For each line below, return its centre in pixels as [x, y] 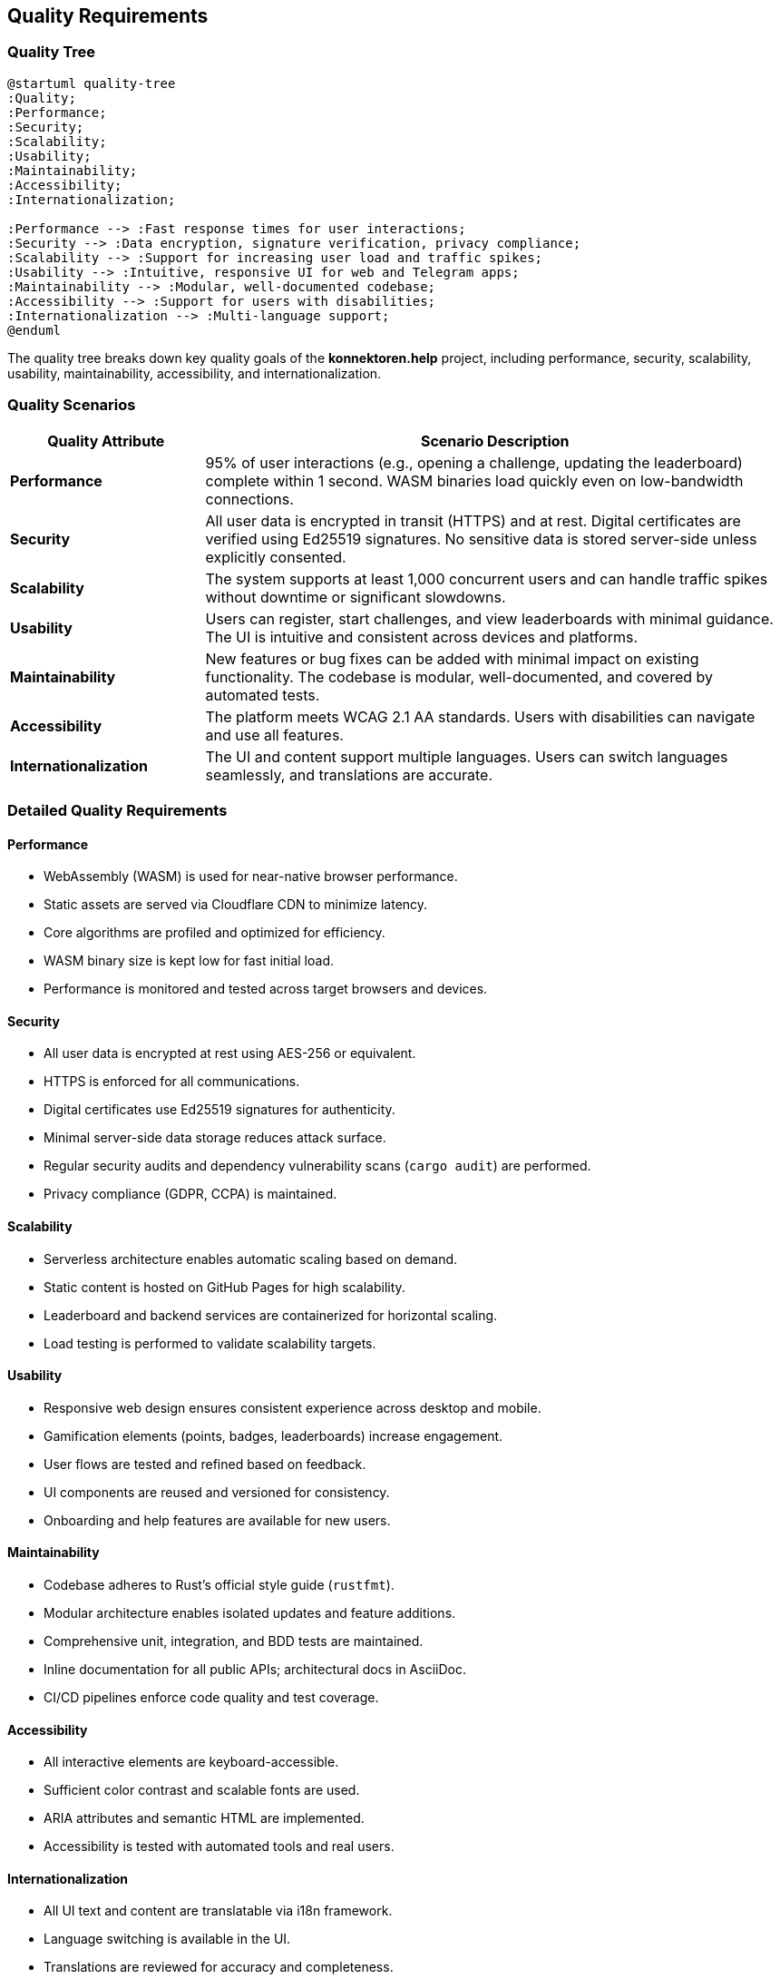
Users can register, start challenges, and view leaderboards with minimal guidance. [489, 618]
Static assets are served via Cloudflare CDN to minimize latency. [236, 905]
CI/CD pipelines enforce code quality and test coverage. [211, 1698]
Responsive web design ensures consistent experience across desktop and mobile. [292, 1407]
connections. [249, 499]
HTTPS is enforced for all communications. [172, 1082]
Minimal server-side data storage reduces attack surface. [215, 1138]
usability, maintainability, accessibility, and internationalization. [195, 373]
